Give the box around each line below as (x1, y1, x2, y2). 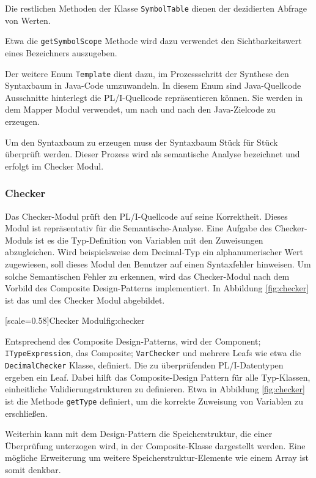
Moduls (5, 233, 33, 246)
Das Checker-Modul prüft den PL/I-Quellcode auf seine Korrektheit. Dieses (5, 209, 288, 222)
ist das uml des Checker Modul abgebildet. (5, 293, 165, 306)
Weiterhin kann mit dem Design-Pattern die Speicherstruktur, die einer (5, 427, 273, 440)
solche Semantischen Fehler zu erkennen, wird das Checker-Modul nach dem (5, 269, 290, 282)
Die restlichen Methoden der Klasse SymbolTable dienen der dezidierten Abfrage (5, 2, 307, 14)
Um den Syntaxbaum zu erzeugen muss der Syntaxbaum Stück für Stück (5, 135, 278, 148)
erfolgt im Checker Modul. (5, 159, 104, 172)
